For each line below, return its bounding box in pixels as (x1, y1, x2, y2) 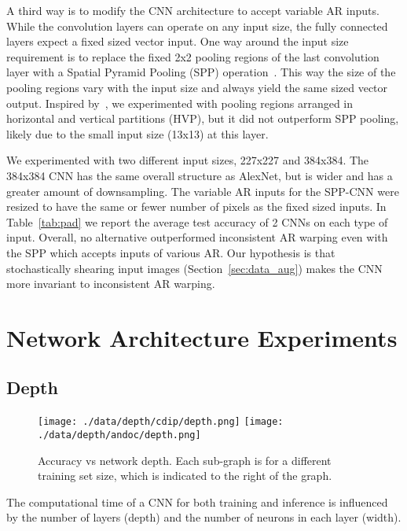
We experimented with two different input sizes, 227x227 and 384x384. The (6, 152, 369, 168)
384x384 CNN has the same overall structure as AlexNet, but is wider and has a (6, 167, 393, 183)
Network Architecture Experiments (6, 321, 398, 353)
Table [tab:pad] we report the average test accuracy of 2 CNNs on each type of (6, 213, 388, 230)
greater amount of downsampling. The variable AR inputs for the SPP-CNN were (6, 183, 399, 199)
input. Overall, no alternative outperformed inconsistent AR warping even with (6, 229, 388, 245)
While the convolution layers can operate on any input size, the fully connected (6, 17, 388, 34)
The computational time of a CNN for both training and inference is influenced (6, 493, 388, 510)
